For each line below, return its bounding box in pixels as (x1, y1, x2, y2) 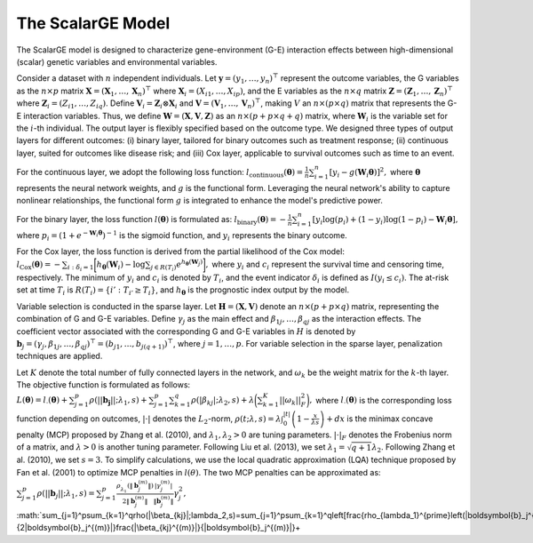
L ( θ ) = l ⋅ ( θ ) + (16, 395, 68, 408)
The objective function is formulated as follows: (16, 379, 191, 390)
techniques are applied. (16, 351, 103, 362)
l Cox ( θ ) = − (16, 259, 61, 271)
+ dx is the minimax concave (325, 413, 434, 424)
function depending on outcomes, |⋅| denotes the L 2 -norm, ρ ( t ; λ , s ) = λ (16, 413, 282, 426)
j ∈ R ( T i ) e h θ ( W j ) (150, 258, 203, 273)
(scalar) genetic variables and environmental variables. (16, 56, 218, 67)
